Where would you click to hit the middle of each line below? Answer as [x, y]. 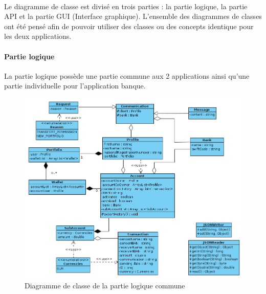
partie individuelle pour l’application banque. [75, 86]
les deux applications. [38, 36]
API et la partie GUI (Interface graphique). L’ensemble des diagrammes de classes [133, 16]
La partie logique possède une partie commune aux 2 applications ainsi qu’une [127, 75]
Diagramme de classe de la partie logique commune [105, 285]
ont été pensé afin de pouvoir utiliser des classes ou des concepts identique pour [129, 26]
